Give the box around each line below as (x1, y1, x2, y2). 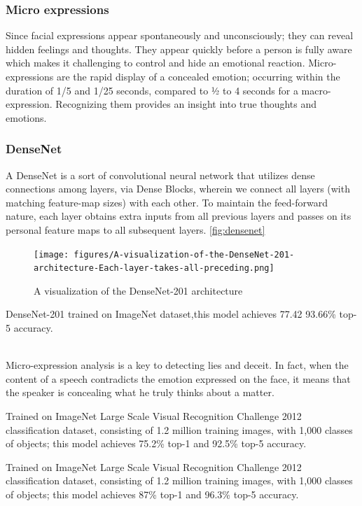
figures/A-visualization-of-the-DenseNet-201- (74, 249, 295, 260)
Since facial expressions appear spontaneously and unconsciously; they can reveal (6, 28, 354, 43)
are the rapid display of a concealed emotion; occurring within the (56, 69, 340, 83)
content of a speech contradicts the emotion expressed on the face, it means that (6, 371, 351, 386)
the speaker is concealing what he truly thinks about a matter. (6, 385, 274, 400)
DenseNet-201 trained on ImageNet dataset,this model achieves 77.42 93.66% (6, 307, 336, 321)
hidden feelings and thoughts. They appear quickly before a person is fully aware (6, 41, 352, 56)
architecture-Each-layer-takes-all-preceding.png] (34, 263, 274, 274)
